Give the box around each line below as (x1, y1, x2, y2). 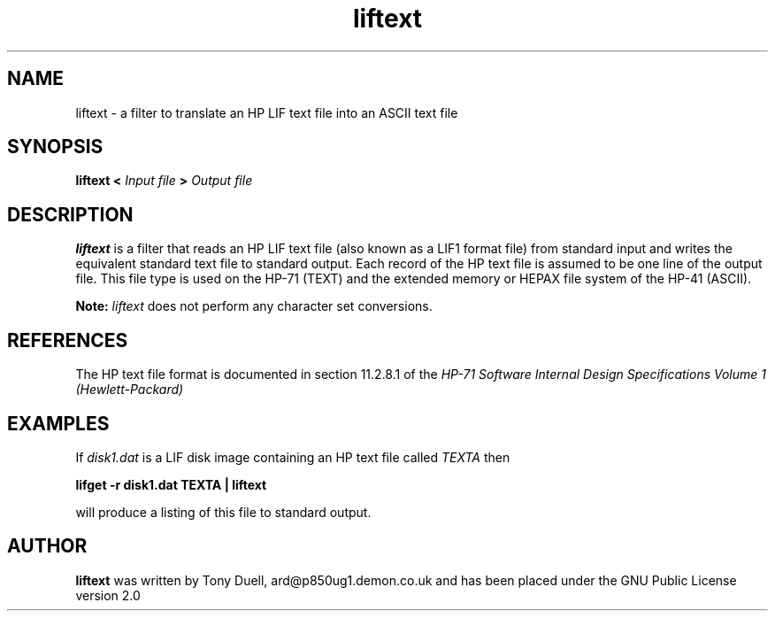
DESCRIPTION (7, 203, 134, 226)
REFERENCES (7, 328, 128, 351)
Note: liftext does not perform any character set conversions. (75, 298, 433, 314)
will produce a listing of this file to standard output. (75, 504, 372, 520)
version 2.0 (75, 587, 141, 603)
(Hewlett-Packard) (75, 382, 184, 398)
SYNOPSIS (7, 135, 104, 158)
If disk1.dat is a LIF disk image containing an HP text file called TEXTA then (75, 449, 510, 465)
